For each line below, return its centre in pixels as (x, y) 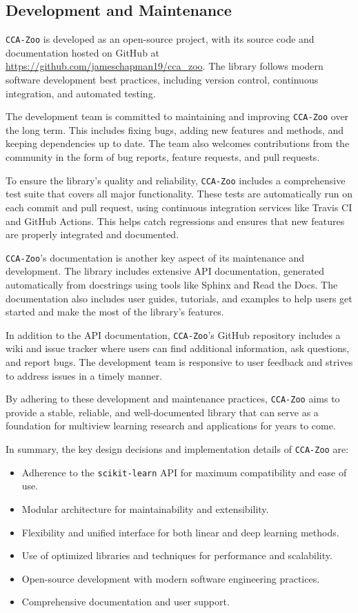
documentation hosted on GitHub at (83, 52)
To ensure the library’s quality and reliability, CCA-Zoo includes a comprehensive (176, 180)
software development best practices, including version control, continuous (162, 80)
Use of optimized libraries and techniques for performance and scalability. (177, 555)
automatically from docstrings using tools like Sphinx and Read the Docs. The (172, 284)
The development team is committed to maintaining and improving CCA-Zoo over (177, 116)
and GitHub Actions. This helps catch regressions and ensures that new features (175, 221)
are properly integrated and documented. (92, 234)
